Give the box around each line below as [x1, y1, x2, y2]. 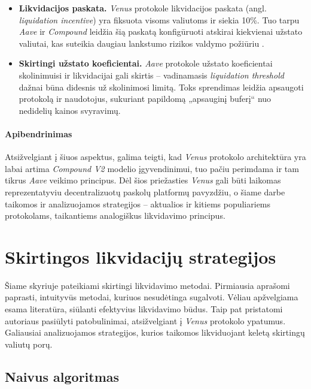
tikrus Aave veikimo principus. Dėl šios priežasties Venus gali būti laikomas [5, 174, 281, 186]
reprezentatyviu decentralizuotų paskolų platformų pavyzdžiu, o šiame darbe [5, 185, 285, 198]
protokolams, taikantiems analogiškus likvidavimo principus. [5, 209, 225, 222]
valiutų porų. [5, 337, 53, 350]
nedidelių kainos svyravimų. [19, 104, 121, 116]
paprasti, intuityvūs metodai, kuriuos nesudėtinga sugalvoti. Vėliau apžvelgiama [5, 291, 298, 303]
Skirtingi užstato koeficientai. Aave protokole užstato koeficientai [19, 57, 273, 70]
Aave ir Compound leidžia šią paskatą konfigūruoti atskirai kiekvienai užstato [19, 25, 303, 38]
